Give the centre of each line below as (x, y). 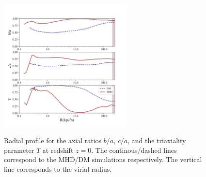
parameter (19, 150)
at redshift (58, 150)
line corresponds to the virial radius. (58, 169)
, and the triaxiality (157, 140)
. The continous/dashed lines (134, 150)
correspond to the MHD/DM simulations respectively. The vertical (103, 159)
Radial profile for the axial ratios (53, 140)
